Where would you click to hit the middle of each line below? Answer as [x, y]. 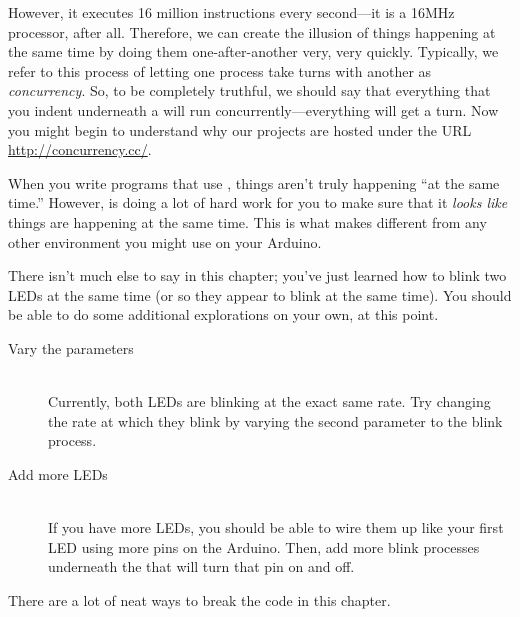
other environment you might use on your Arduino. [165, 241]
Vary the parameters [71, 347]
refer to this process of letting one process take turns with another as [220, 70]
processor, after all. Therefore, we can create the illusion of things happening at [252, 31]
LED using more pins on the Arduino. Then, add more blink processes [264, 546]
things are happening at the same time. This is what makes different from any [247, 221]
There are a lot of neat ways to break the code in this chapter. [199, 599]
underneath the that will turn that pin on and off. [201, 566]
